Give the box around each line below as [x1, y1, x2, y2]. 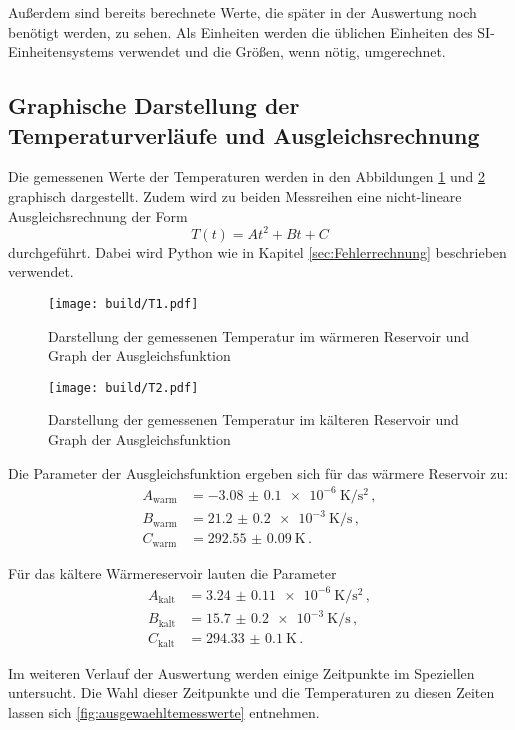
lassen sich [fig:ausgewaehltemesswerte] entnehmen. [8, 702, 320, 722]
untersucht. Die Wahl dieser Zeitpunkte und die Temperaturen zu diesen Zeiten [8, 682, 495, 703]
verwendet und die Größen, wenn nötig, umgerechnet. [118, 41, 446, 62]
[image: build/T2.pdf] [48, 380, 199, 395]
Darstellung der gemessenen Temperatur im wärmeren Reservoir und [48, 325, 469, 346]
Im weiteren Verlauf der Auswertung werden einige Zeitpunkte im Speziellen [8, 662, 475, 683]
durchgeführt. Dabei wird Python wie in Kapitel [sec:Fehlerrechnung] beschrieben [8, 241, 507, 262]
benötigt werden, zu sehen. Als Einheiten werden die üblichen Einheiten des [8, 21, 473, 42]
